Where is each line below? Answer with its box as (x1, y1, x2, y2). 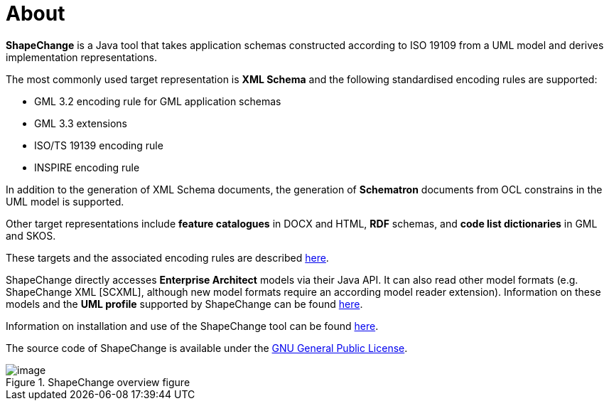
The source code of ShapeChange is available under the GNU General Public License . (6, 341, 408, 354)
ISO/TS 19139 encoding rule (34, 139, 163, 151)
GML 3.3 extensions (34, 117, 127, 129)
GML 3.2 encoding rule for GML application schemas (34, 95, 281, 107)
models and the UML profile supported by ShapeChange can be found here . (6, 297, 363, 310)
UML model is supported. (6, 195, 124, 208)
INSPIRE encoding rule (34, 161, 140, 173)
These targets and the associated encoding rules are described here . (6, 251, 329, 264)
